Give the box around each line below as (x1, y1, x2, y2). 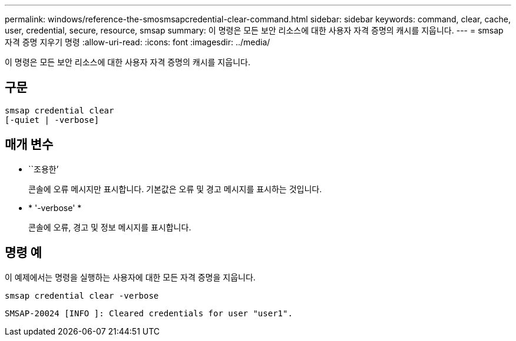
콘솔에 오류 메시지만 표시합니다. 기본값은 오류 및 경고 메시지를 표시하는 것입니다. (28, 183, 322, 194)
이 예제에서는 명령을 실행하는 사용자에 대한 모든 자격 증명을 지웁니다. (5, 272, 256, 282)
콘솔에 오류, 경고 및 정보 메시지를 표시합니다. (28, 222, 191, 232)
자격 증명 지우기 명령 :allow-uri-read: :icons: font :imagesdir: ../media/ (5, 37, 270, 47)
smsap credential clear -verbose (5, 290, 159, 300)
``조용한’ (28, 163, 59, 174)
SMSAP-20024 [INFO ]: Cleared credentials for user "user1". (5, 308, 293, 318)
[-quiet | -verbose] (5, 115, 100, 125)
